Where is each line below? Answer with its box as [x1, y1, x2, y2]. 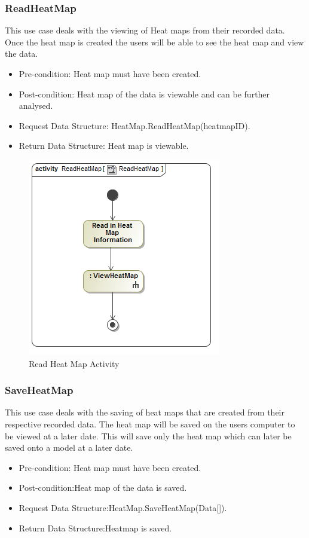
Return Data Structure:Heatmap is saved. [19, 521, 172, 534]
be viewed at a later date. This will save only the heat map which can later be [5, 429, 292, 442]
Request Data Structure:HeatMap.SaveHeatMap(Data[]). [19, 501, 227, 513]
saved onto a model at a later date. [5, 441, 133, 454]
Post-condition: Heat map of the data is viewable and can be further [19, 87, 270, 100]
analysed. [19, 99, 53, 112]
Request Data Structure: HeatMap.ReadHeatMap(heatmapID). [19, 119, 250, 132]
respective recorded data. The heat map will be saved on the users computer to [5, 417, 295, 430]
